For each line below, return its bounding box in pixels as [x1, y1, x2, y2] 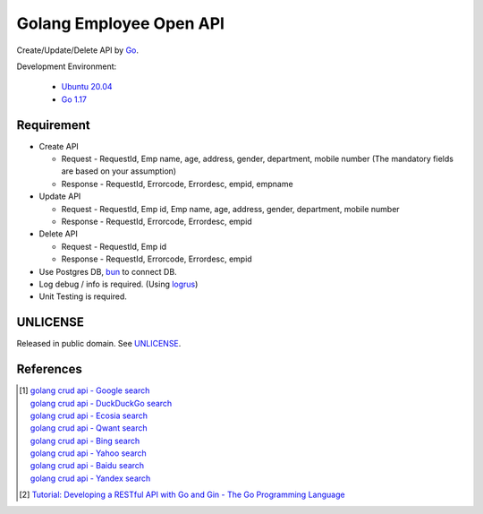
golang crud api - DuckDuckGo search [30, 398, 173, 408]
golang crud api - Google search [30, 385, 150, 396]
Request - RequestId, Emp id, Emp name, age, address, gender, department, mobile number [61, 203, 400, 214]
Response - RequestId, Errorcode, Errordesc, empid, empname [61, 178, 294, 189]
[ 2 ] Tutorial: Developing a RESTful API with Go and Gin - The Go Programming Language [19, 489, 345, 501]
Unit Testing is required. [38, 291, 127, 302]
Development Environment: [16, 61, 117, 72]
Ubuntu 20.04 [61, 81, 113, 92]
